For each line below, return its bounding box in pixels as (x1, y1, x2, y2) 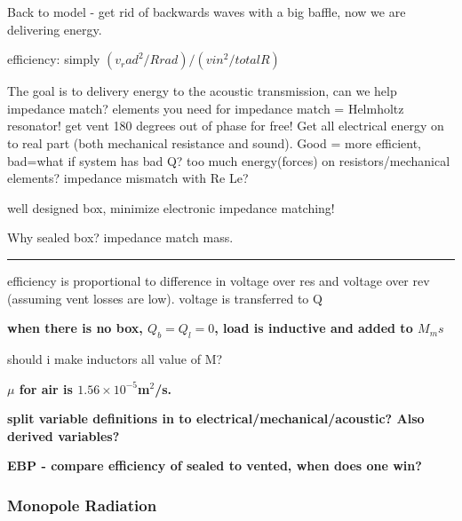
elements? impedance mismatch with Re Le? (7, 169, 249, 187)
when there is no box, (7, 319, 143, 337)
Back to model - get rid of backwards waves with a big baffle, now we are (7, 3, 406, 20)
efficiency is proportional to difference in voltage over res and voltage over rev (7, 271, 430, 289)
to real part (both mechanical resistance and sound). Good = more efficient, (7, 133, 421, 152)
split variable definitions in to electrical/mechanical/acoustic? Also (7, 409, 425, 428)
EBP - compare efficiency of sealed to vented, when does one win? (7, 456, 422, 475)
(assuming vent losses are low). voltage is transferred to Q (7, 288, 323, 307)
